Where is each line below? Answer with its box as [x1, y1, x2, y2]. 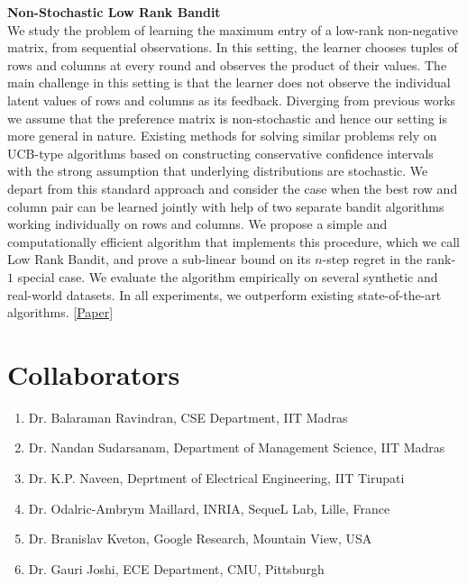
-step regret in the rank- [322, 250, 456, 269]
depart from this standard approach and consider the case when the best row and [7, 178, 458, 197]
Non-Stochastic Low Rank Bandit [7, 3, 221, 21]
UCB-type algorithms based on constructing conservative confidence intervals [7, 143, 434, 162]
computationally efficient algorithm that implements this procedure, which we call [7, 232, 460, 251]
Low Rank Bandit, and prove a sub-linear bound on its [7, 250, 311, 269]
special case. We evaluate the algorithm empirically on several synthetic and [17, 267, 438, 286]
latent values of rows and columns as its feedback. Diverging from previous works [7, 90, 456, 109]
